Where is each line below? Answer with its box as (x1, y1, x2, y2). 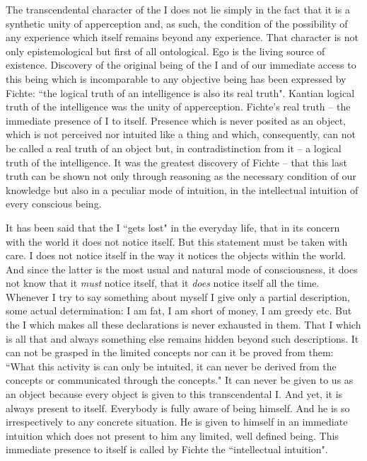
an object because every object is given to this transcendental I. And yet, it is (6, 387, 343, 402)
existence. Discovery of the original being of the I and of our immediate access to (6, 57, 356, 72)
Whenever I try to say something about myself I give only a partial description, (6, 289, 350, 304)
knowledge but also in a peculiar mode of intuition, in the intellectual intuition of (6, 182, 359, 197)
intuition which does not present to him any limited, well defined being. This (6, 428, 339, 443)
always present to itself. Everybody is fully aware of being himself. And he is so (6, 400, 350, 415)
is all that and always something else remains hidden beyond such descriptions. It (6, 331, 359, 346)
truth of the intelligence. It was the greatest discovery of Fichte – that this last (6, 154, 347, 169)
